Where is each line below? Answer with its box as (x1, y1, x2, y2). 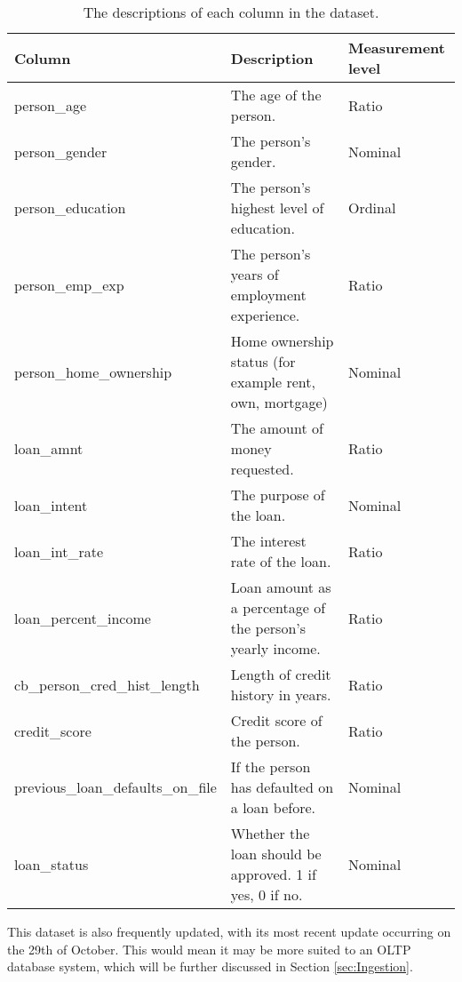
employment (230, 284, 307, 305)
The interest (230, 531, 307, 551)
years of (230, 264, 279, 284)
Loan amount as (230, 577, 331, 597)
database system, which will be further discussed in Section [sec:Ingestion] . (7, 957, 413, 976)
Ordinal (347, 197, 396, 218)
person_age (14, 94, 87, 116)
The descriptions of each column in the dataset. (83, 2, 379, 22)
